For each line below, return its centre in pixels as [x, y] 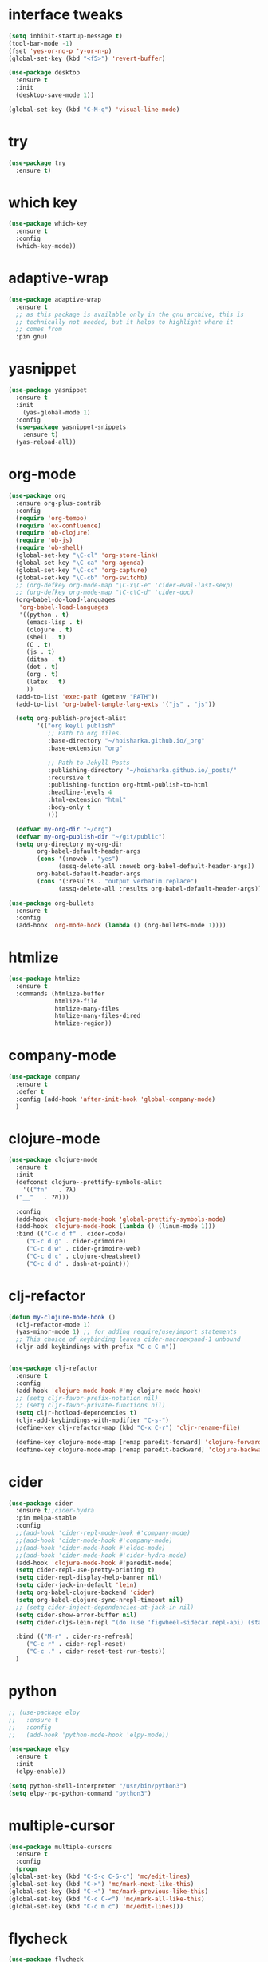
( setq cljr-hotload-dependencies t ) [76, 1413]
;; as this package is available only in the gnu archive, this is [130, 314]
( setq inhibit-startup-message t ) [66, 36]
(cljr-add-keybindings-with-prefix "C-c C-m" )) [96, 1347]
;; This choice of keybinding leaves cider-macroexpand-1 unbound [128, 1339]
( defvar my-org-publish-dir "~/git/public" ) [91, 837]
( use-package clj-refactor [53, 1368]
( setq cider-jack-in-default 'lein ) [76, 1585]
